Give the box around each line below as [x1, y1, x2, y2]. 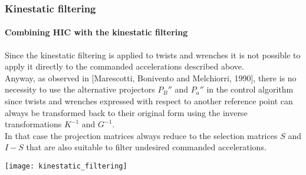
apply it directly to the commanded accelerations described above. [5, 60, 244, 72]
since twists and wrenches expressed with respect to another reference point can [5, 95, 293, 107]
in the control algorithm [206, 83, 294, 95]
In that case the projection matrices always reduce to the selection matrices [5, 129, 278, 141]
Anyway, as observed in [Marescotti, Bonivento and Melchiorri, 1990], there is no [5, 71, 297, 84]
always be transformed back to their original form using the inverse [5, 106, 248, 118]
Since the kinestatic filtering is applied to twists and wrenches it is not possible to [5, 48, 301, 61]
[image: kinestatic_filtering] [5, 161, 127, 170]
